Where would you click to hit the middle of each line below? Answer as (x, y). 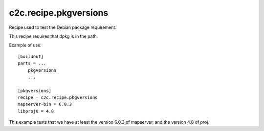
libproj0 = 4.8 (36, 111)
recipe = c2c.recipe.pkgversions (58, 98)
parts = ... (32, 63)
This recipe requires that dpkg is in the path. (54, 36)
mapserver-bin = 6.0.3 (45, 104)
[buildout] (31, 56)
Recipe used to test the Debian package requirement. (63, 27)
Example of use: (25, 45)
